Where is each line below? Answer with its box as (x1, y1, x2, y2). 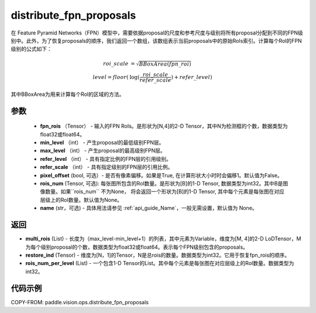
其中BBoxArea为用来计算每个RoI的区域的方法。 (11, 91, 125, 98)
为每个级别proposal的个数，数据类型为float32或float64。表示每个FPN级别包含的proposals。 (25, 243, 249, 250)
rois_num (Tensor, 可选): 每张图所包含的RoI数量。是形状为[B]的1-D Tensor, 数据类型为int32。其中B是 (40, 180, 283, 187)
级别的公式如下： (11, 46, 52, 53)
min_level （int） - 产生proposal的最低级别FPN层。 (40, 139, 164, 146)
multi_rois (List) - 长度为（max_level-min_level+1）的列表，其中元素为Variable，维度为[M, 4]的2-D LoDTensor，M (25, 235, 301, 242)
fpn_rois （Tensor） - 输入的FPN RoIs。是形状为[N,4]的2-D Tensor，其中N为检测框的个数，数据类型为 (40, 123, 288, 130)
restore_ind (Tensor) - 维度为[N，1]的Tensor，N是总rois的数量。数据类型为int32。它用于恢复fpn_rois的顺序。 (25, 252, 290, 259)
